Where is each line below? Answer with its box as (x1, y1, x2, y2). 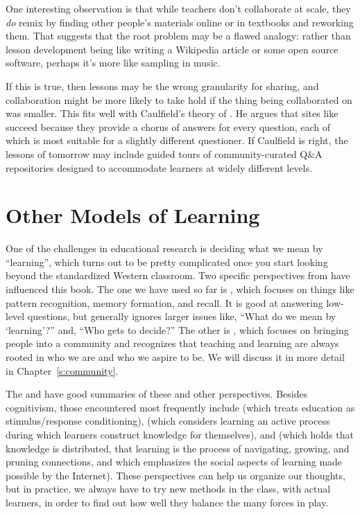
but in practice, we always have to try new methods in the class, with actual (6, 481, 331, 496)
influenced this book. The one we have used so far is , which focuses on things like (6, 282, 354, 296)
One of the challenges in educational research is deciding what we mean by (6, 241, 323, 256)
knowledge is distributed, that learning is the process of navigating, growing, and (6, 441, 350, 455)
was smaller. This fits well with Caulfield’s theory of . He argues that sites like (6, 106, 338, 121)
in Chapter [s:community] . (6, 363, 119, 378)
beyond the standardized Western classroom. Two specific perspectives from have (6, 268, 350, 283)
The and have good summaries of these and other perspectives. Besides (6, 387, 308, 401)
